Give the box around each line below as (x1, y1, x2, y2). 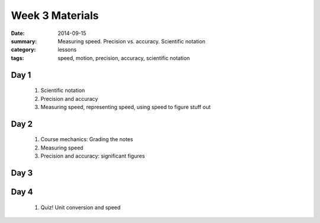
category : (11, 46, 36, 53)
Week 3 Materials (11, 9, 99, 22)
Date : (11, 30, 25, 37)
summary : (11, 37, 37, 44)
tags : (11, 54, 24, 62)
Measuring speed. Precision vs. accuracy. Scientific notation (57, 37, 206, 44)
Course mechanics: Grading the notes (40, 136, 133, 143)
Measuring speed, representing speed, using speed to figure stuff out (40, 103, 211, 110)
